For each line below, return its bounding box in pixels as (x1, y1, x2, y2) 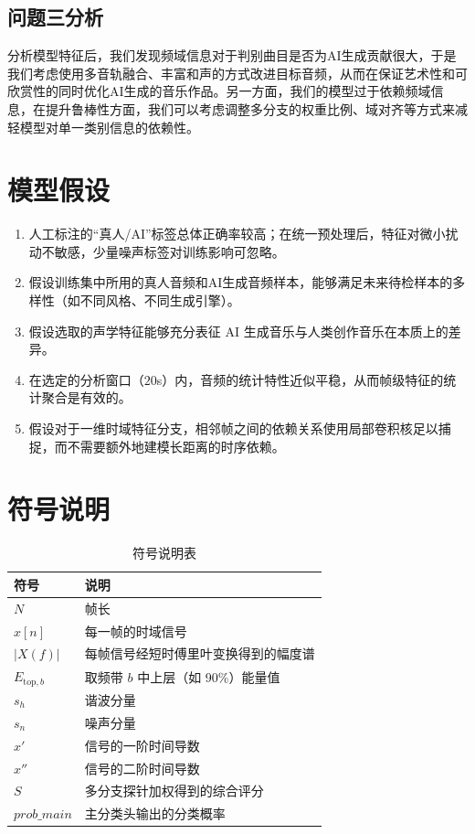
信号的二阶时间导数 (84, 758, 200, 777)
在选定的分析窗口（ (28, 369, 144, 389)
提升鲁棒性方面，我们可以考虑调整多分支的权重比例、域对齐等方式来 (45, 99, 455, 118)
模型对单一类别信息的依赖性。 (19, 117, 199, 136)
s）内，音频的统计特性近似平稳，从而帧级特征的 (156, 369, 444, 389)
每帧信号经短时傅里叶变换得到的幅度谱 (84, 644, 315, 663)
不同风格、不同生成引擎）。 (79, 291, 240, 310)
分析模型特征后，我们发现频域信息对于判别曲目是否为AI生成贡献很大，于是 (7, 46, 457, 65)
